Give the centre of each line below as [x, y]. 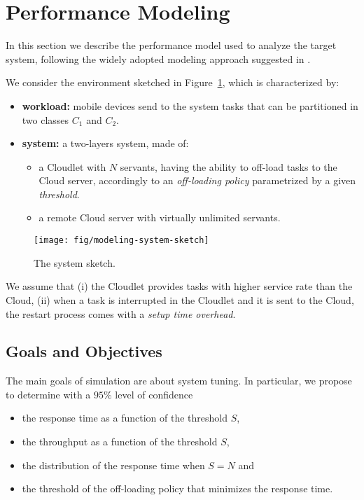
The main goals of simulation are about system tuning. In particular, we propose [179, 381]
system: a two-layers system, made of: [105, 143]
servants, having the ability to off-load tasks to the [229, 166]
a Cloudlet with [72, 166]
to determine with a [48, 394]
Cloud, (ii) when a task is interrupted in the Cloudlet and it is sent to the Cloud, [180, 299]
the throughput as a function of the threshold [120, 442]
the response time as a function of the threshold [125, 418]
